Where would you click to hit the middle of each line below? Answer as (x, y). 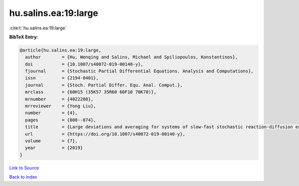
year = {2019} (54, 148)
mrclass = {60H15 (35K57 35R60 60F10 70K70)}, (91, 92)
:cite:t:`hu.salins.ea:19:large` (38, 28)
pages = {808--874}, (61, 120)
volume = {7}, (52, 141)
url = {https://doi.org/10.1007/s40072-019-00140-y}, (105, 134)
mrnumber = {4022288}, (59, 99)
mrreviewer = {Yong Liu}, (61, 106)
